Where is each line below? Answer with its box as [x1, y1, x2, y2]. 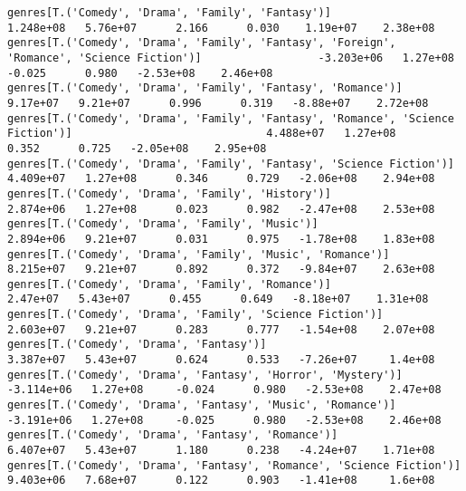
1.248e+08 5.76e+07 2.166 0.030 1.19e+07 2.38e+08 [7, 21, 435, 34]
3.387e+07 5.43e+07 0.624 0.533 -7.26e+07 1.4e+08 [7, 353, 435, 367]
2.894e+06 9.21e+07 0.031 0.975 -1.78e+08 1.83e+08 [7, 232, 435, 246]
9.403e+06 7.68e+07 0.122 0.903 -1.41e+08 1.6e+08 [7, 474, 435, 487]
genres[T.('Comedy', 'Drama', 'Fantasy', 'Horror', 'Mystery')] [7, 368, 403, 381]
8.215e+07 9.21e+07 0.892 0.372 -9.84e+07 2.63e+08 [7, 263, 435, 276]
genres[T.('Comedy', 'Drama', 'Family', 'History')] [7, 187, 331, 200]
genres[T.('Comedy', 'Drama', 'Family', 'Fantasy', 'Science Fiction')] [7, 157, 454, 170]
